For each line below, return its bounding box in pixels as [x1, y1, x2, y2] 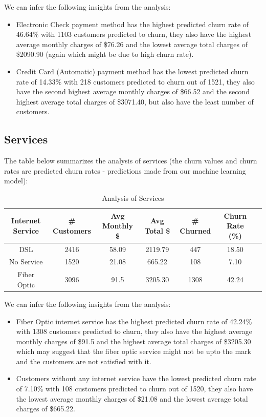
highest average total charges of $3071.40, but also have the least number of [16, 96, 254, 107]
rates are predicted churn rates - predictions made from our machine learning [4, 165, 246, 176]
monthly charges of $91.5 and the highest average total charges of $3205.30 [16, 336, 251, 346]
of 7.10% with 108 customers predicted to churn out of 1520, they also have [16, 383, 253, 394]
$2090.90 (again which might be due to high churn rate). [16, 49, 194, 59]
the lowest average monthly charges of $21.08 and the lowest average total [16, 393, 248, 404]
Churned [180, 225, 211, 236]
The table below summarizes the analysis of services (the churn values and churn [4, 155, 257, 166]
